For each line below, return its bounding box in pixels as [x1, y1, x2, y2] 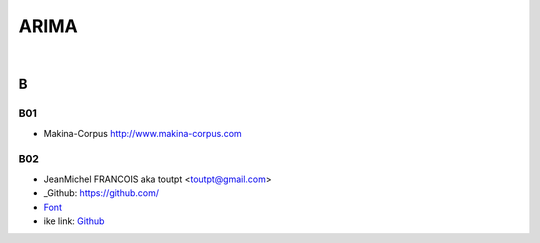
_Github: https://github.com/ [43, 187, 160, 199]
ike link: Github [43, 215, 105, 227]
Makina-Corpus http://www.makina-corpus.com [43, 127, 242, 139]
